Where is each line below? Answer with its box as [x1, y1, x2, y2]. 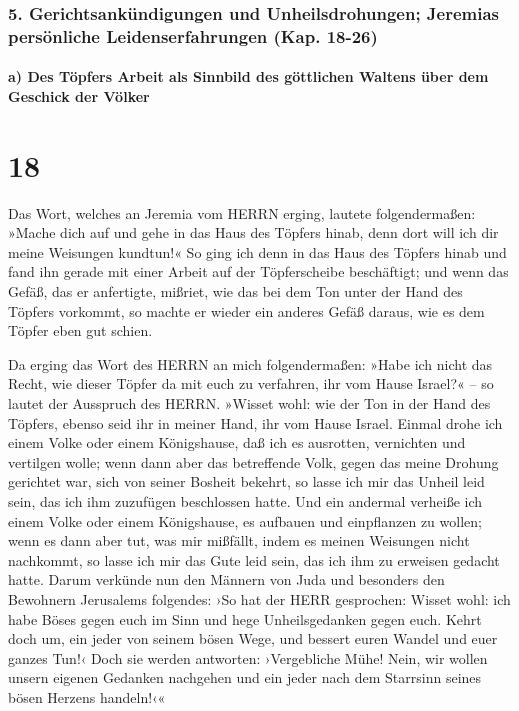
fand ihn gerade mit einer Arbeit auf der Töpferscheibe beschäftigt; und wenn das [8, 261, 509, 282]
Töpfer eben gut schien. [8, 320, 153, 341]
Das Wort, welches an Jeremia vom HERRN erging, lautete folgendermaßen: [8, 202, 476, 223]
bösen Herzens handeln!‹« [8, 686, 166, 707]
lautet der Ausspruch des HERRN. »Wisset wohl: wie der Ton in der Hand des [8, 393, 491, 414]
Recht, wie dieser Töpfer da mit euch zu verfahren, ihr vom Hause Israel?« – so [8, 373, 494, 394]
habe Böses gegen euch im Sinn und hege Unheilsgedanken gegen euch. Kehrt [8, 608, 482, 629]
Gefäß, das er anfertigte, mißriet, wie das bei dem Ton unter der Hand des [8, 281, 463, 302]
